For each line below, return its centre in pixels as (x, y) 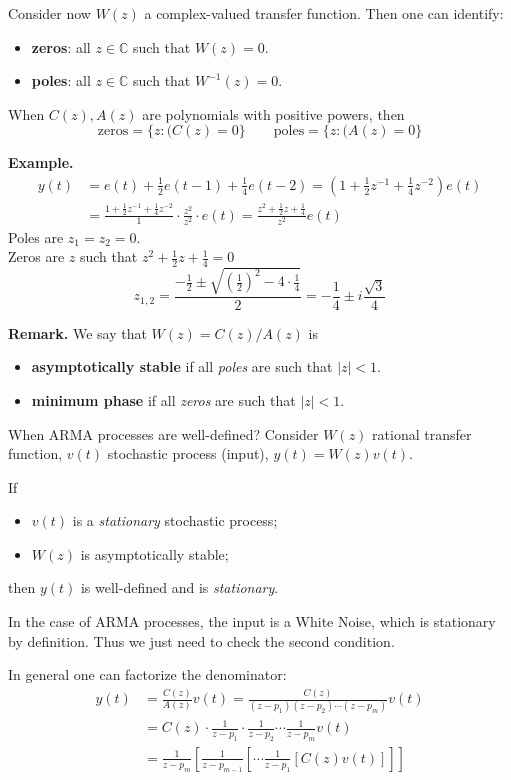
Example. (41, 162)
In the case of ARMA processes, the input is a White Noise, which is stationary (252, 621)
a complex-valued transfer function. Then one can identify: (324, 13)
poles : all (61, 80)
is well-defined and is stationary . (179, 587)
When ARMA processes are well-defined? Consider (163, 433)
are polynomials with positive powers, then (273, 113)
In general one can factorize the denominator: (147, 674)
